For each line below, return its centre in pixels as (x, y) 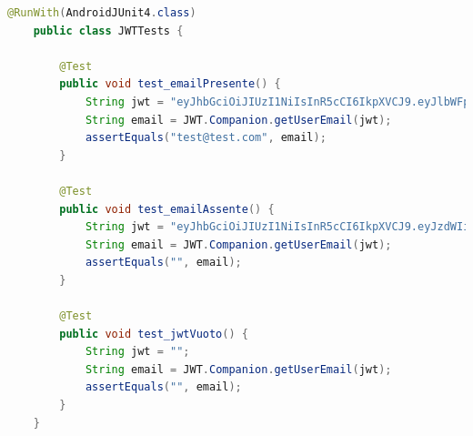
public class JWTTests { (108, 30)
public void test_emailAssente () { (167, 209)
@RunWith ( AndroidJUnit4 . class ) (102, 13)
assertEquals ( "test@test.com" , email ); (206, 138)
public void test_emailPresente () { (170, 84)
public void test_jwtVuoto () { (154, 334)
